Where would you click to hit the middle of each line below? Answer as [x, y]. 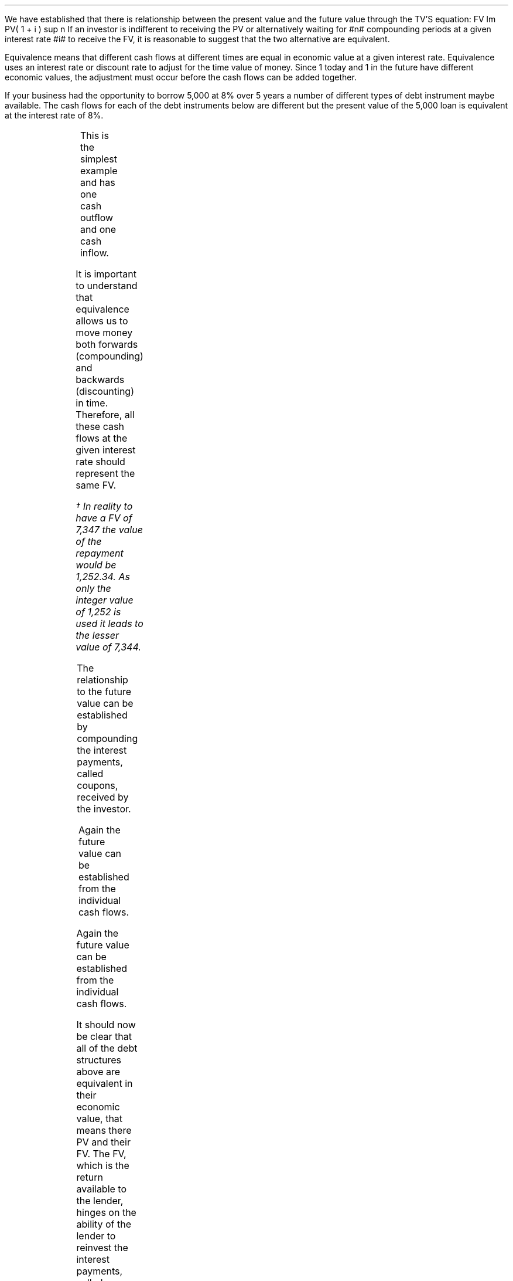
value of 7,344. [108, 647]
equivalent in [105, 1083]
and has [98, 182]
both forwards [107, 344]
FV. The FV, [101, 1154]
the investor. [104, 809]
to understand [107, 286]
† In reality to [104, 506]
